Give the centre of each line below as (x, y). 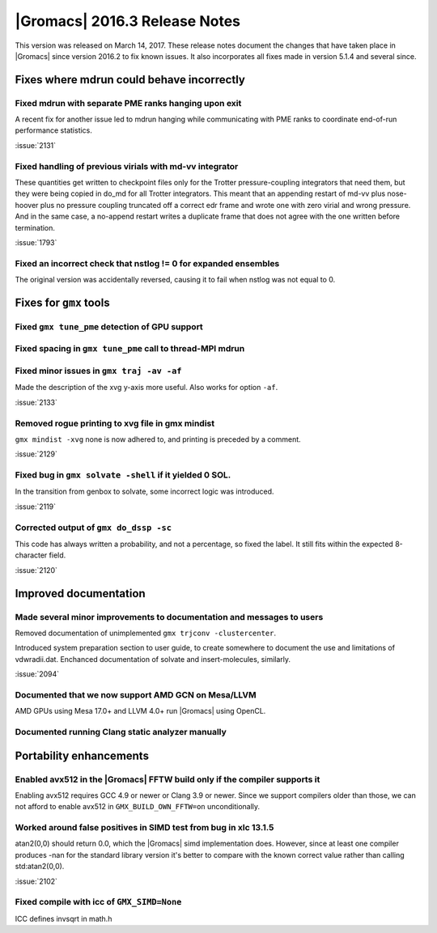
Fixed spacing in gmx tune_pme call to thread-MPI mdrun (130, 349)
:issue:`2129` (36, 454)
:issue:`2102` (36, 881)
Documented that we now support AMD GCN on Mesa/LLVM (136, 694)
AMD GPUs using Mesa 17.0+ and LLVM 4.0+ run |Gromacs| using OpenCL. (140, 711)
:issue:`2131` (36, 145)
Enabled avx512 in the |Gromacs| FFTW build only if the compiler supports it (168, 779)
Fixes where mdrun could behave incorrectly (130, 80)
